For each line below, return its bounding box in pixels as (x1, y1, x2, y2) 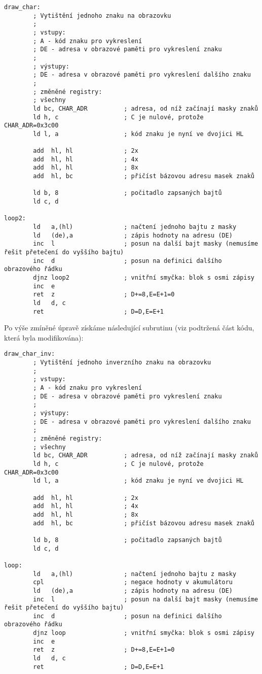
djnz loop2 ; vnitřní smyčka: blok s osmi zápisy (33, 274, 254, 281)
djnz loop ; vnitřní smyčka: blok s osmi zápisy (33, 629, 254, 637)
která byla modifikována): (4, 332, 84, 343)
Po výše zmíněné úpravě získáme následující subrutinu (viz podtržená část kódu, (4, 322, 254, 333)
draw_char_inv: (4, 350, 55, 358)
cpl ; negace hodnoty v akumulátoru (33, 579, 233, 586)
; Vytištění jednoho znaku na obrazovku (33, 12, 171, 19)
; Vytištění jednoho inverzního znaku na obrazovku (33, 359, 211, 366)
